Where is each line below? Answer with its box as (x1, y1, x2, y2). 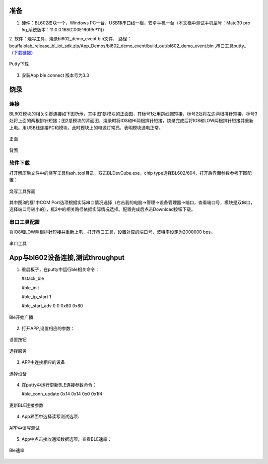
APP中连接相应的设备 (21, 359, 66, 365)
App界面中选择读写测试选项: (21, 413, 79, 419)
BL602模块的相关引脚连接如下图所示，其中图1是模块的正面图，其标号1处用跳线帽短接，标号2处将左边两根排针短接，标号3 (9, 111, 258, 117)
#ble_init (21, 284, 39, 290)
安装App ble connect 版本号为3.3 (21, 72, 89, 78)
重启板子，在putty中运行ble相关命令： (21, 266, 100, 272)
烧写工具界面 (9, 188, 36, 194)
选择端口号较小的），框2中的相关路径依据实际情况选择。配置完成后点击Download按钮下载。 (9, 206, 196, 212)
